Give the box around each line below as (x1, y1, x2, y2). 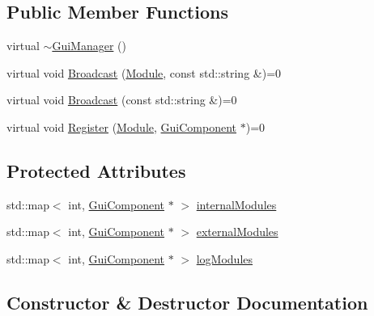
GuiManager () (52, 37, 126, 54)
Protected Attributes (6, 158, 186, 183)
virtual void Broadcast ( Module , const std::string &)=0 (6, 64, 282, 81)
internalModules (196, 196, 277, 213)
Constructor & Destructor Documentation (6, 289, 368, 314)
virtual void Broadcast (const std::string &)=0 (6, 91, 237, 108)
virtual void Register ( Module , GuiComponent (6, 118, 237, 135)
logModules (196, 250, 253, 267)
